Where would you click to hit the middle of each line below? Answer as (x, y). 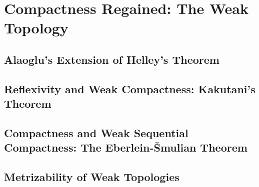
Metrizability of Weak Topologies (92, 177)
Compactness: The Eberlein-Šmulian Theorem (126, 147)
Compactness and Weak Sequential (96, 132)
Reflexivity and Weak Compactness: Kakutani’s (130, 89)
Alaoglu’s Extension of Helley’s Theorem (112, 59)
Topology (36, 28)
